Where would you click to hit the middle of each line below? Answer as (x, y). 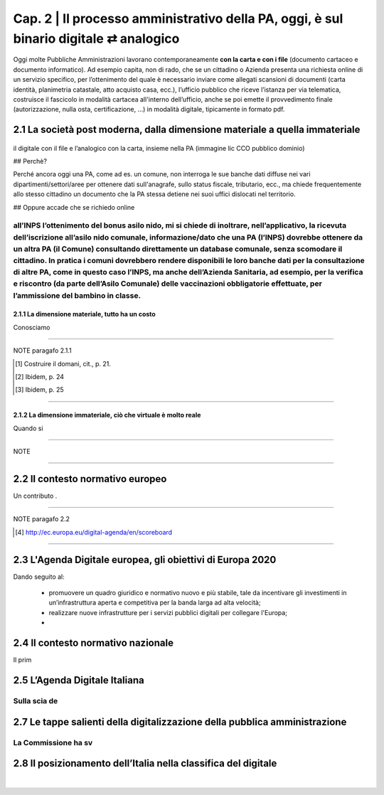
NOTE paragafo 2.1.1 (43, 351)
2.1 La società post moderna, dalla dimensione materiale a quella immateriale (187, 130)
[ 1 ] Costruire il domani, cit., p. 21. (63, 363)
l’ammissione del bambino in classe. (77, 295)
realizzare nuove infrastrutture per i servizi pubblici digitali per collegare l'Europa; (168, 612)
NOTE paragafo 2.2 (42, 519)
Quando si (28, 428)
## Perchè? (30, 161)
